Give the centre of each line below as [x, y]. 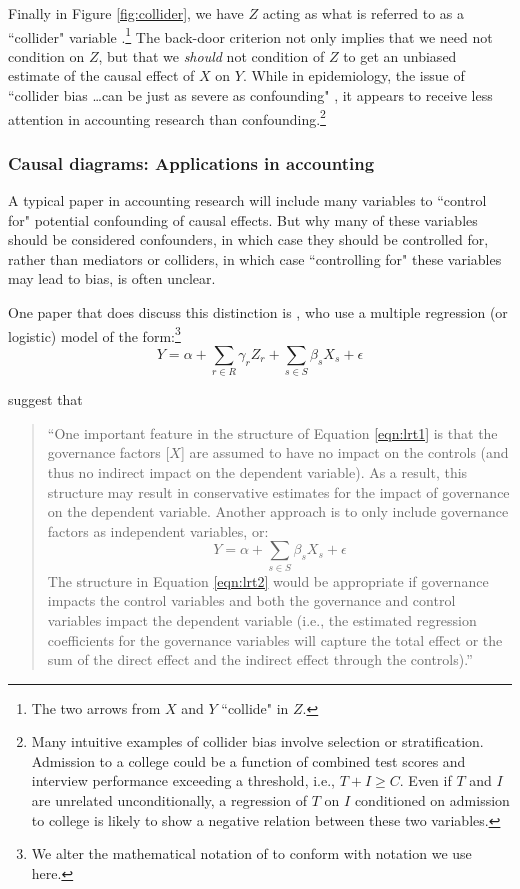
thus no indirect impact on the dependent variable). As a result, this [257, 472]
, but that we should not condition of [211, 55]
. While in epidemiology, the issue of [353, 75]
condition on [46, 55]
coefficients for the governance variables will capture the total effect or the [275, 639]
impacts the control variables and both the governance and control [251, 600]
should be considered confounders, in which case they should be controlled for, [248, 239]
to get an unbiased [400, 55]
